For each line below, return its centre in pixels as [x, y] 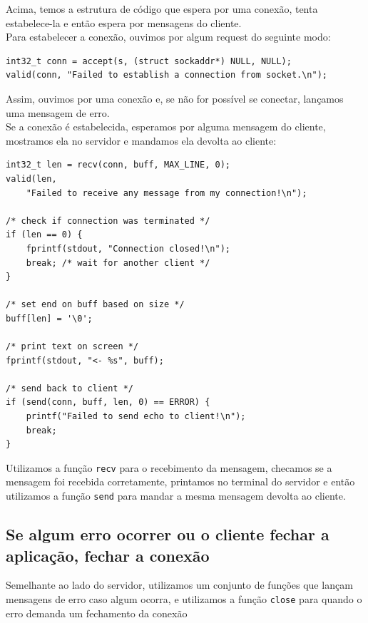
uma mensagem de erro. [58, 112]
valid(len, [31, 179]
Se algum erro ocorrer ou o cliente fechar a [168, 534]
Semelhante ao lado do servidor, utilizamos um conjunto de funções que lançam [179, 585]
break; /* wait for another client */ [118, 263]
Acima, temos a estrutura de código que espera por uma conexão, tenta [162, 9]
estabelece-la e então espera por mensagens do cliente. [124, 22]
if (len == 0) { [44, 235]
